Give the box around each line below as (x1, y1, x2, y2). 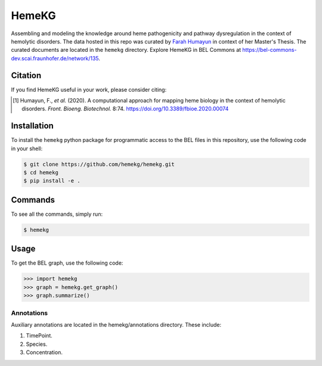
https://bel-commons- (242, 46, 297, 54)
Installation (11, 121, 54, 131)
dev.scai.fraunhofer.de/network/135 (11, 54, 99, 62)
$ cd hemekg (23, 169, 59, 176)
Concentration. (26, 349, 63, 356)
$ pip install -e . (23, 178, 80, 184)
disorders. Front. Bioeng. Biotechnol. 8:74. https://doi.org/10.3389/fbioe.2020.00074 (21, 105, 229, 113)
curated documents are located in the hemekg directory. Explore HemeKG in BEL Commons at (11, 46, 241, 54)
